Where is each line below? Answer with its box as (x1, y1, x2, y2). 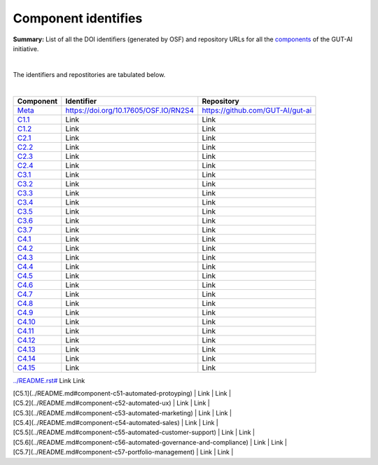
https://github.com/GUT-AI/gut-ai (202, 105, 312, 115)
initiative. (13, 44, 39, 53)
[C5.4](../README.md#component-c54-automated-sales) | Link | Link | (13, 419, 218, 427)
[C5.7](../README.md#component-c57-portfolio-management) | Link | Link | (13, 448, 234, 457)
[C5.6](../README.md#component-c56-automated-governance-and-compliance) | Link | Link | (13, 438, 287, 446)
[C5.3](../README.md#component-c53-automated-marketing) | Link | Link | (13, 408, 232, 417)
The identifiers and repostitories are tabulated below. (13, 70, 166, 78)
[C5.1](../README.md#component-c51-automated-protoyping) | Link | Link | (13, 389, 231, 397)
